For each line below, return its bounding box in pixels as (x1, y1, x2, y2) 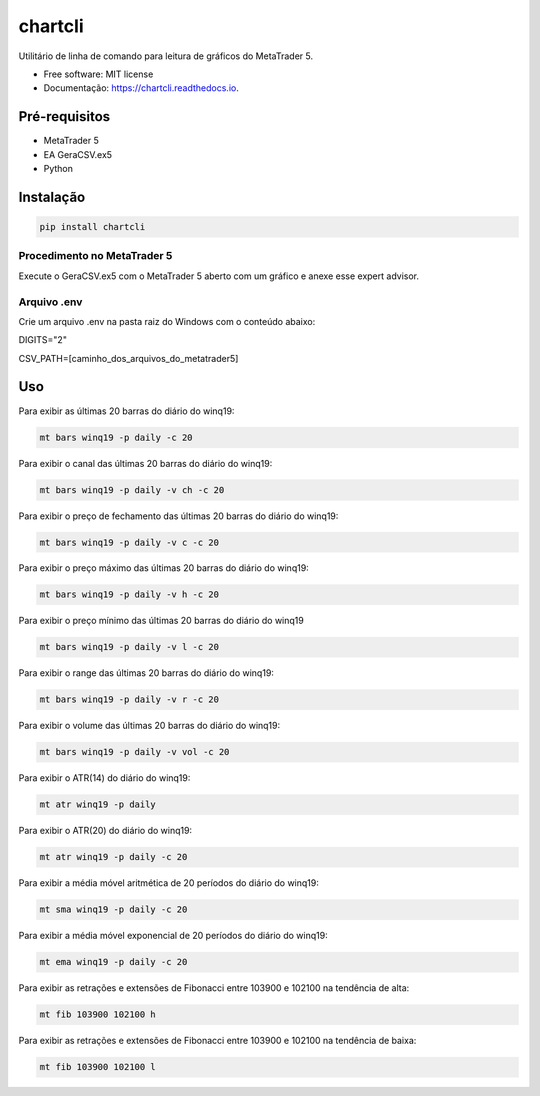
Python (43, 163, 74, 175)
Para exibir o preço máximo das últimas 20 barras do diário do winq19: (18, 562, 309, 574)
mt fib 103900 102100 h (39, 1009, 157, 1020)
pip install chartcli (39, 221, 146, 233)
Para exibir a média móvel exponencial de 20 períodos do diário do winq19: (18, 930, 329, 942)
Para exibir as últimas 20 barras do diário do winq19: (18, 405, 235, 417)
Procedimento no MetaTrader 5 (18, 249, 173, 263)
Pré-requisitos (18, 108, 111, 125)
